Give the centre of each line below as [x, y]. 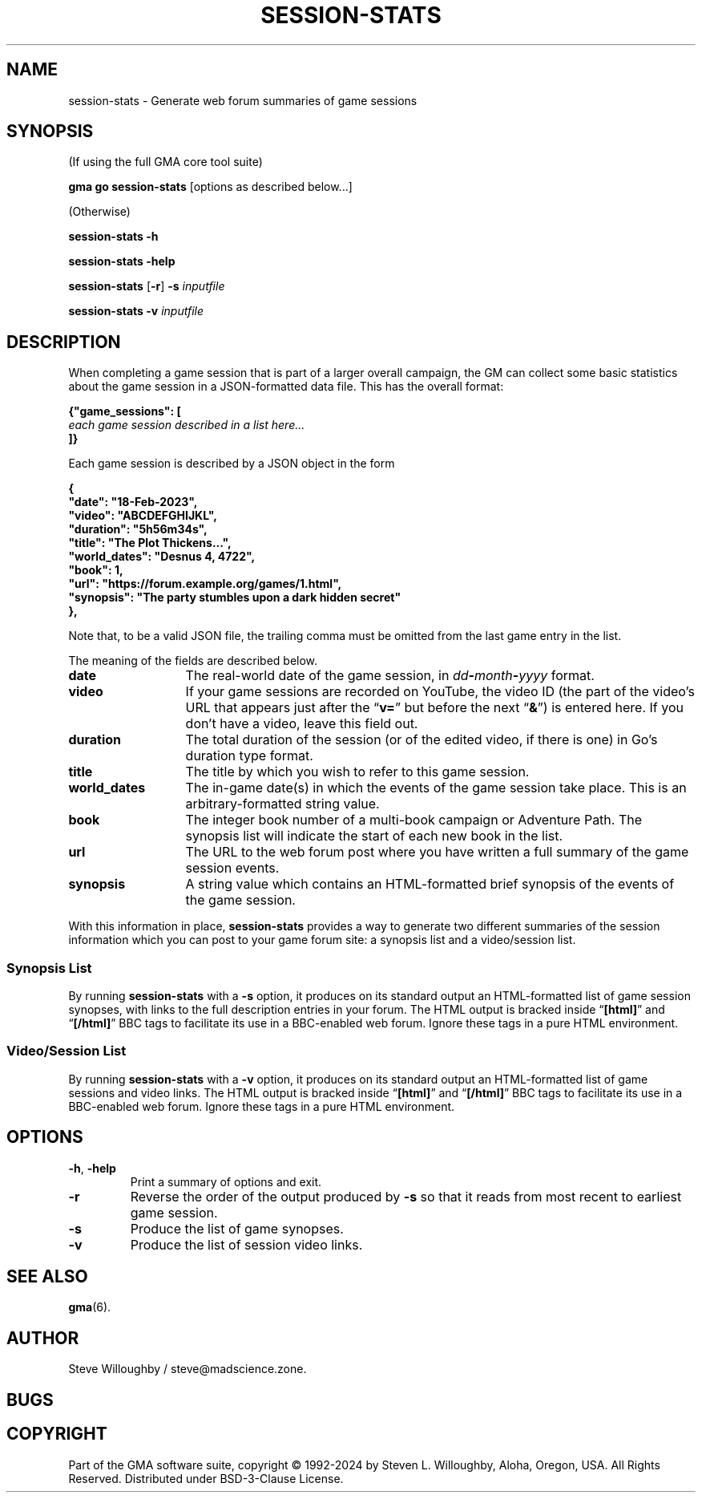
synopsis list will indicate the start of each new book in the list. [374, 836]
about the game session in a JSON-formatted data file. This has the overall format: [286, 387]
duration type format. [249, 756]
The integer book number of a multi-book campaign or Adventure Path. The [414, 820]
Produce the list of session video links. [246, 1244]
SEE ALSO [47, 1277]
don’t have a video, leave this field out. [302, 724]
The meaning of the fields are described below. [193, 661]
